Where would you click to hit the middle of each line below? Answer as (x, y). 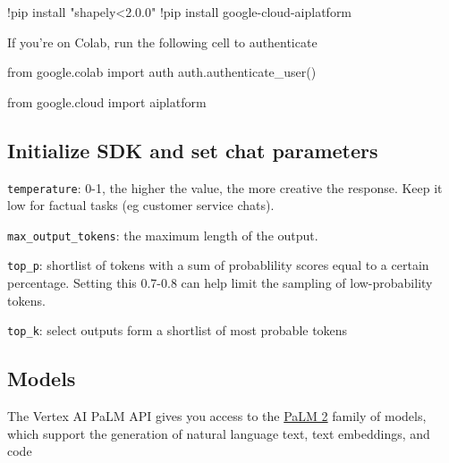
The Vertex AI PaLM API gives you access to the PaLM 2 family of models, (217, 416)
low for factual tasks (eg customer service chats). (141, 205)
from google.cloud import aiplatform (107, 101)
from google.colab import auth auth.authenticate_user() (162, 72)
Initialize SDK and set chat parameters (193, 150)
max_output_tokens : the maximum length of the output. (163, 235)
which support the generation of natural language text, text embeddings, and (219, 433)
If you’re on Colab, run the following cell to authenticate (162, 42)
